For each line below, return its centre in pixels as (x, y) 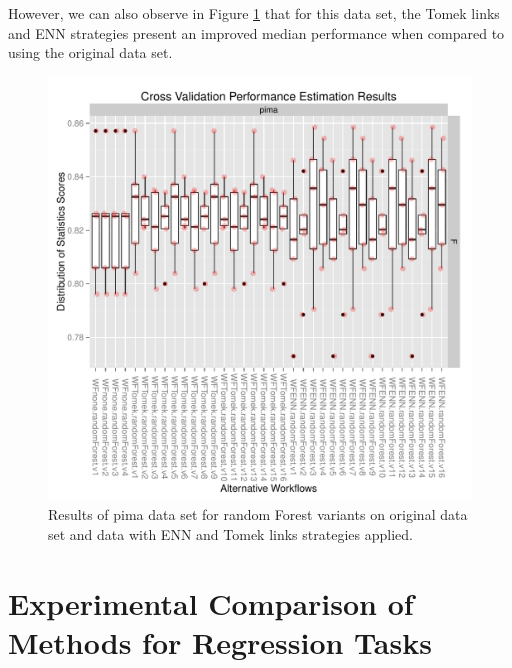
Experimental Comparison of (211, 602)
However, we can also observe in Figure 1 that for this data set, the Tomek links (254, 13)
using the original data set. (90, 52)
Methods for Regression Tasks (220, 641)
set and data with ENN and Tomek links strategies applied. (230, 533)
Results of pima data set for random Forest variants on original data (258, 514)
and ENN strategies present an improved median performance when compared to (256, 32)
